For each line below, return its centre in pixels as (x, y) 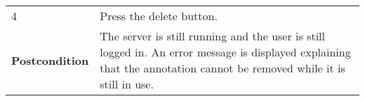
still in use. (127, 84)
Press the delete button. (159, 16)
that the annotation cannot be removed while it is (223, 68)
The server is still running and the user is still (213, 36)
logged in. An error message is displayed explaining (225, 52)
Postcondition (50, 60)
